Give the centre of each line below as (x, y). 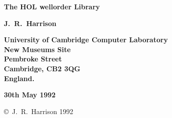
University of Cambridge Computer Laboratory (86, 40)
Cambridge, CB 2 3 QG (42, 68)
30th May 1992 (30, 95)
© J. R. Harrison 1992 (39, 111)
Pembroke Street (33, 59)
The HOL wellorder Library (52, 6)
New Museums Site (37, 49)
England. (19, 78)
